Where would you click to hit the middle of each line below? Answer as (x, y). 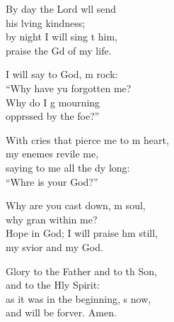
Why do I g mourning (53, 102)
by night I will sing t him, (62, 37)
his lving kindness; (46, 22)
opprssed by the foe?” (53, 116)
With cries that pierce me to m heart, (87, 139)
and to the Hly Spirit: (53, 285)
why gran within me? (52, 219)
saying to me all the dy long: (68, 167)
